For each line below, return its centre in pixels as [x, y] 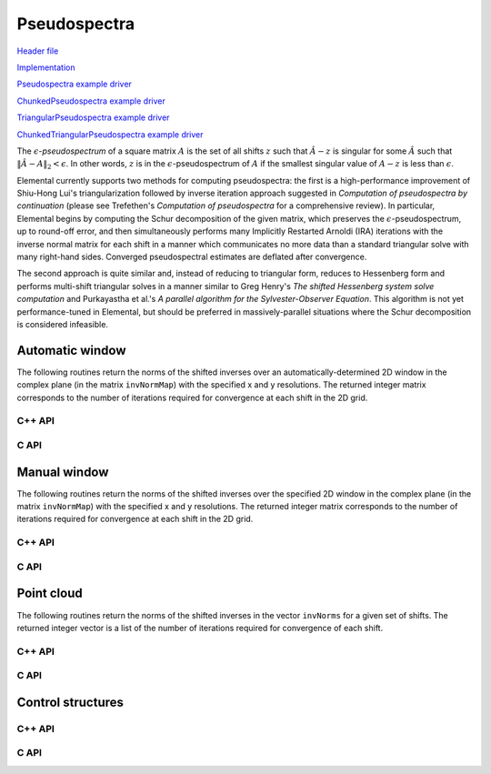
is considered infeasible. [63, 324]
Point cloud [50, 593]
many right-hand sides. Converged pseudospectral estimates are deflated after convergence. [192, 257]
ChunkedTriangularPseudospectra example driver [110, 134]
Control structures [70, 702]
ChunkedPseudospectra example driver [91, 101]
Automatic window [71, 350]
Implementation [46, 67]
